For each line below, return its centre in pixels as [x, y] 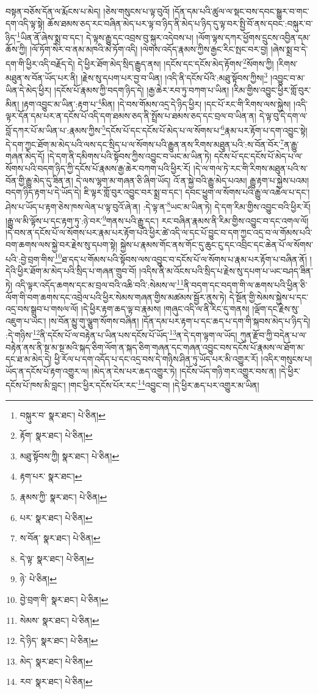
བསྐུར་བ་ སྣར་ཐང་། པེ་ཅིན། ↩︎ [63, 415]
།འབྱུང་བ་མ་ [287, 77]
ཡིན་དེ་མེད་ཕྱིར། [29, 89]
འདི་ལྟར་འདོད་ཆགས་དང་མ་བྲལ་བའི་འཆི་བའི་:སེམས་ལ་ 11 [99, 284]
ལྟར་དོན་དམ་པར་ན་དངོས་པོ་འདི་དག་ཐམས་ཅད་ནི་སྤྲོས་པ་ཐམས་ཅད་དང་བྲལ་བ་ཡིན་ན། [131, 116]
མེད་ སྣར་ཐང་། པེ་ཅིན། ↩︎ [56, 661]
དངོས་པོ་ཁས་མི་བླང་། [36, 385]
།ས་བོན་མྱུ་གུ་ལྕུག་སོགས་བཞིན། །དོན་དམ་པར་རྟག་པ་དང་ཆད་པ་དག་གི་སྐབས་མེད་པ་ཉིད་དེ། [180, 320]
